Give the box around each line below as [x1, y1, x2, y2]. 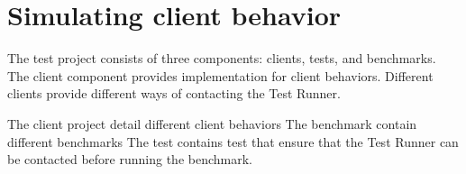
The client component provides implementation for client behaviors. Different [7, 66, 434, 85]
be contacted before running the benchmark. [7, 150, 252, 169]
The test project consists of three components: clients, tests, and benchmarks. [7, 49, 436, 68]
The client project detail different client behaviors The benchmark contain [7, 114, 417, 133]
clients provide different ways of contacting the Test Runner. [7, 84, 341, 103]
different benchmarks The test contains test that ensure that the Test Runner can [7, 132, 459, 151]
